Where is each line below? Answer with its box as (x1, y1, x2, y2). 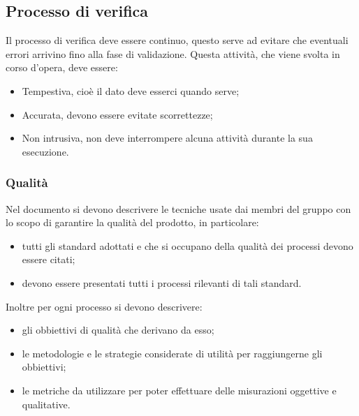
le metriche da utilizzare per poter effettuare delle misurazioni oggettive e (22, 382, 337, 397)
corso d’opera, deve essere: (6, 60, 118, 75)
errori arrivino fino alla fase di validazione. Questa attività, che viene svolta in (6, 46, 340, 61)
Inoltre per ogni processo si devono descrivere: (6, 299, 203, 313)
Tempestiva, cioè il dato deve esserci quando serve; (22, 83, 240, 98)
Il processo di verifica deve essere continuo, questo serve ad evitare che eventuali (6, 33, 349, 47)
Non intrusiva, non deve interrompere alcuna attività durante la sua (22, 131, 313, 145)
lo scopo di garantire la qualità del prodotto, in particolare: (6, 215, 259, 230)
